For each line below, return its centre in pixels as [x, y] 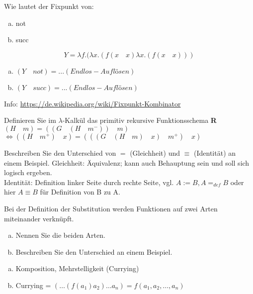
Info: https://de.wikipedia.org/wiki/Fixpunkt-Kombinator [92, 103]
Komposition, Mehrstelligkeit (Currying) [77, 268]
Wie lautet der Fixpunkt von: [49, 6]
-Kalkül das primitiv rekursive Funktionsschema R [139, 120]
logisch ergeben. [28, 172]
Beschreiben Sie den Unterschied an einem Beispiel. [94, 251]
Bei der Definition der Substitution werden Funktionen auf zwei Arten [111, 208]
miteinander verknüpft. [39, 218]
